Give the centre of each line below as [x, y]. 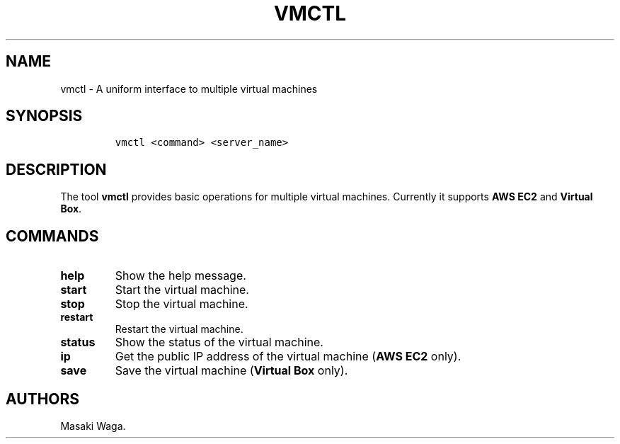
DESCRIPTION [56, 169]
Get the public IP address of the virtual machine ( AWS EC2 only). [288, 357]
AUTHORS [43, 399]
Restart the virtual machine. [179, 329]
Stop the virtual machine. [182, 304]
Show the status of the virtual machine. [219, 342]
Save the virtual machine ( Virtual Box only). [231, 371]
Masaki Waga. [93, 426]
